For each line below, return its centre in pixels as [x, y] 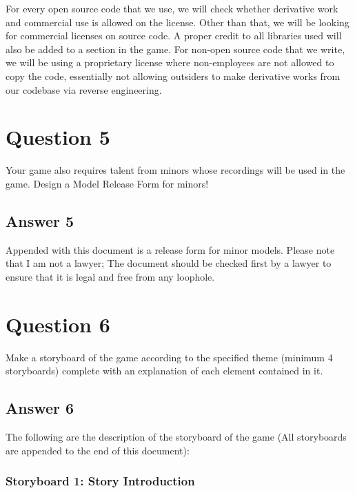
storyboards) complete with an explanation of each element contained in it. [164, 371]
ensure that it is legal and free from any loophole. [110, 276]
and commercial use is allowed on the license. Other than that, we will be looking [177, 22]
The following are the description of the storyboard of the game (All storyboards [176, 436]
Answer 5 [40, 220]
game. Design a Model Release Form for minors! [107, 183]
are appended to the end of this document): [98, 450]
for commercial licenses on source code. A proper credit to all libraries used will [174, 36]
